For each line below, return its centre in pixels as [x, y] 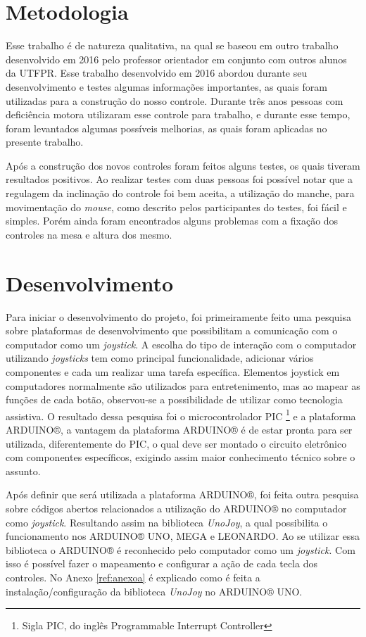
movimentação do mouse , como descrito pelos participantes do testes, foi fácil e [176, 207]
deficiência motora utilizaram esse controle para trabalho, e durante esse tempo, [178, 114]
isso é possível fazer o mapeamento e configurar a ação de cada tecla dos [162, 563]
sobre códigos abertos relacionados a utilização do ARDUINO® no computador [176, 508]
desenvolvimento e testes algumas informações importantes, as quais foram [166, 86]
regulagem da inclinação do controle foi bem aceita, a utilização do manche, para [180, 193]
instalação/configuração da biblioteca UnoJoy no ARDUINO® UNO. [154, 591]
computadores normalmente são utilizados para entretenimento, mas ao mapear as [183, 385]
